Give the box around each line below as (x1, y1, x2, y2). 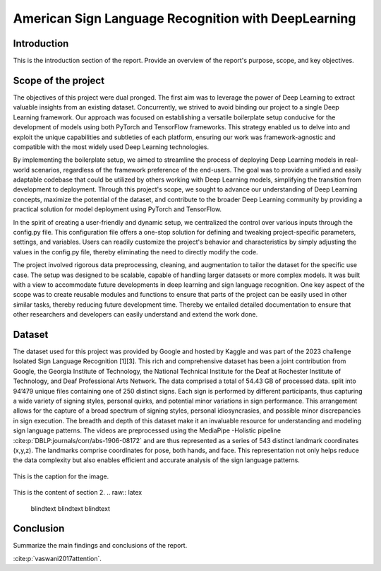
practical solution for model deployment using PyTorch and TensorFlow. (13, 205, 222, 213)
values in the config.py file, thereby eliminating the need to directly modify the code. (13, 247, 258, 256)
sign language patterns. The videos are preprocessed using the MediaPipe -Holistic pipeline (13, 426, 282, 435)
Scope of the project (13, 74, 105, 86)
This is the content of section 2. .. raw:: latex (13, 488, 143, 497)
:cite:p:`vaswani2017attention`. (13, 554, 102, 563)
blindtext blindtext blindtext (30, 504, 111, 512)
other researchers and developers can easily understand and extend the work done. (13, 310, 258, 319)
